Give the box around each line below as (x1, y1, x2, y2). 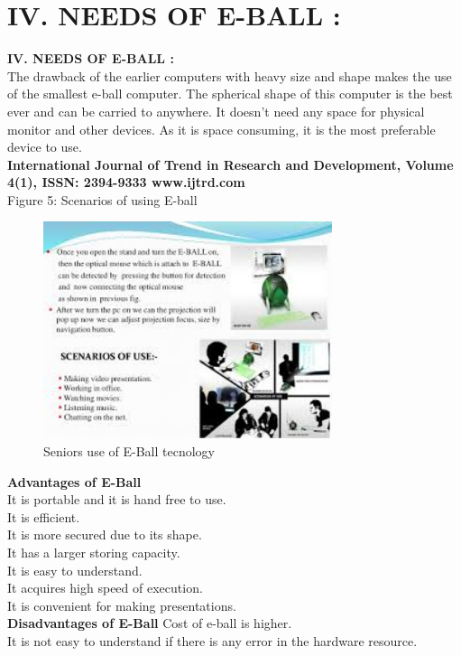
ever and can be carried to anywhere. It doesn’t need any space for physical (7, 101, 425, 120)
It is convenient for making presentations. (7, 595, 236, 614)
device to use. (7, 137, 82, 156)
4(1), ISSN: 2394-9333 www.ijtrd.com (7, 173, 245, 192)
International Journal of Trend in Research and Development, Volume (7, 155, 454, 173)
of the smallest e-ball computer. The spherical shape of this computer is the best (7, 84, 453, 103)
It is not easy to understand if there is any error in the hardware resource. (7, 632, 418, 650)
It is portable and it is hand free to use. (7, 490, 226, 509)
